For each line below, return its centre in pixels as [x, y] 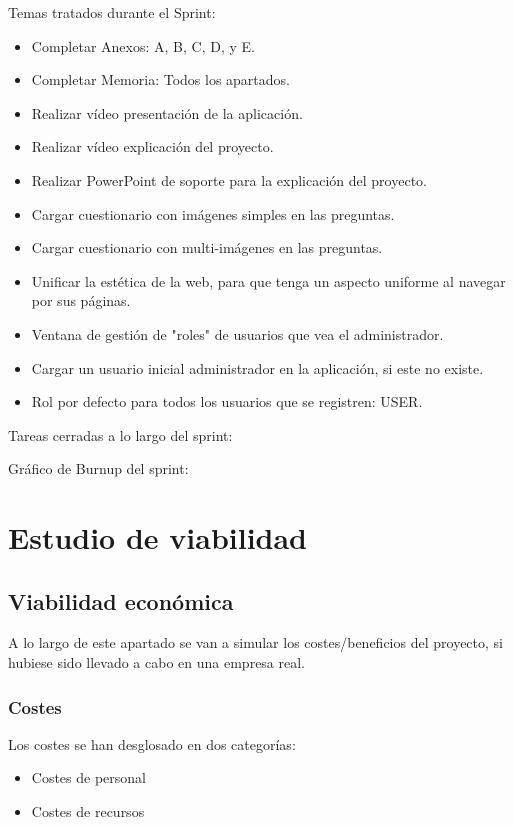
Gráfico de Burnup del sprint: [98, 468]
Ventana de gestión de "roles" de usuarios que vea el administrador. [237, 333]
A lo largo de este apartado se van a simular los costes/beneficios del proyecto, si [255, 642]
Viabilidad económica [121, 600]
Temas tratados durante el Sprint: [112, 12]
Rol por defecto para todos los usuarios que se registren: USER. [227, 401]
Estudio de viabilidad [158, 537]
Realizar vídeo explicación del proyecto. [152, 146]
